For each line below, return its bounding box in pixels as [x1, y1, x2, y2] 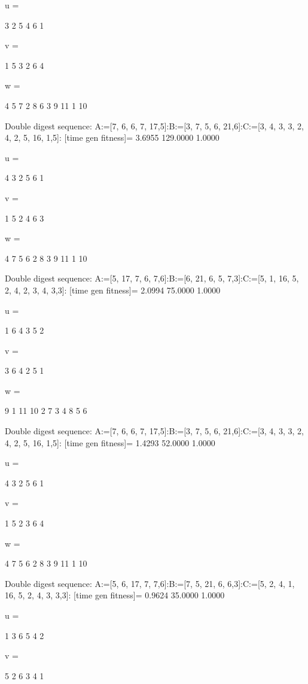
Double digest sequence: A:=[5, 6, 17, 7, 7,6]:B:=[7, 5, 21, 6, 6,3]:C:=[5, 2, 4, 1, [5, 577, 295, 589]
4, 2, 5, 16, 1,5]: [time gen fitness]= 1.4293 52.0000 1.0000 [5, 436, 215, 449]
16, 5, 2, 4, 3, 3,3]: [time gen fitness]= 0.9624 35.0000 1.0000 [5, 589, 225, 601]
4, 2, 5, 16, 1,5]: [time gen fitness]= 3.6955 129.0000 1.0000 [5, 131, 219, 144]
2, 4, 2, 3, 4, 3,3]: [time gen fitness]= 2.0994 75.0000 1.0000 [5, 283, 221, 296]
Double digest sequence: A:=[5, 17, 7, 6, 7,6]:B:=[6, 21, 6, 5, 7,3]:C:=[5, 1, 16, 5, [5, 272, 299, 285]
